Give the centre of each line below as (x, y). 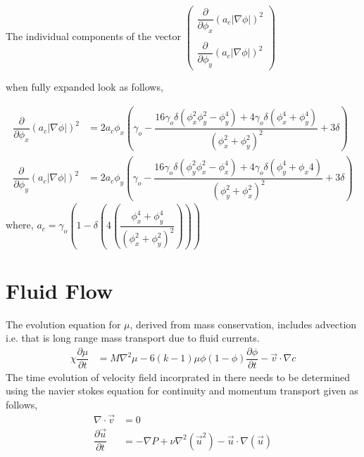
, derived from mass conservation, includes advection (243, 324)
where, (20, 225)
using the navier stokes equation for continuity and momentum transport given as (182, 391)
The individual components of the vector (94, 36)
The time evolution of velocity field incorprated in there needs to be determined (178, 376)
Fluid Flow (59, 290)
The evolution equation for (63, 324)
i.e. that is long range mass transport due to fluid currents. (133, 338)
